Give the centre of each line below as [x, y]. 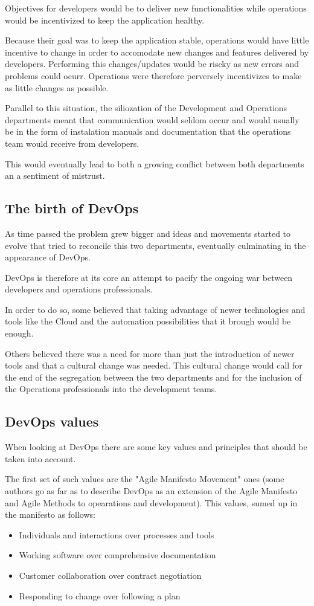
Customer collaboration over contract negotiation [110, 575]
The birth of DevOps [72, 208]
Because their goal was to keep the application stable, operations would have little [157, 40]
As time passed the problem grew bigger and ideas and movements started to [148, 233]
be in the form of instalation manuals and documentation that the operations [148, 131]
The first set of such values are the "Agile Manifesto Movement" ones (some [145, 479]
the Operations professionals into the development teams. [111, 389]
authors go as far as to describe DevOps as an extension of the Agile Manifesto [151, 491]
